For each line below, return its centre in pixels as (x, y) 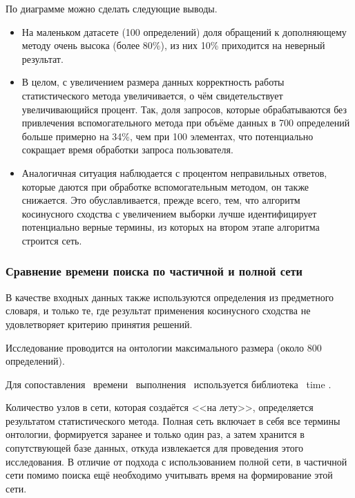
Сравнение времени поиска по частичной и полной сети (154, 271)
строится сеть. (52, 240)
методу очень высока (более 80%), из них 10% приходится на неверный (173, 45)
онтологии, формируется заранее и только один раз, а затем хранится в (155, 434)
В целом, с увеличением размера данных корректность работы (153, 82)
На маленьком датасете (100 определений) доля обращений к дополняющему (184, 31)
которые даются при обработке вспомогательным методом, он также (165, 186)
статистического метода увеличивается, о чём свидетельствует (152, 95)
